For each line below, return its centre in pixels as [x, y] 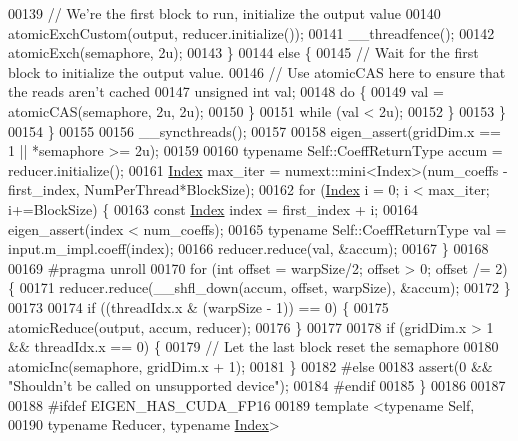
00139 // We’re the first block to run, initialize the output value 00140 [224, 13]
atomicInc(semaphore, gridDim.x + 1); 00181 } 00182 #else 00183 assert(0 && [250, 365]
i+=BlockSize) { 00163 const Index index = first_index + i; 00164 [213, 208]
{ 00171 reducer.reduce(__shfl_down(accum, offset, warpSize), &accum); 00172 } [259, 287]
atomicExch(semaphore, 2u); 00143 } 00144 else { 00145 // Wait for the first [243, 52]
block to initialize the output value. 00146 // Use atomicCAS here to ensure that [257, 71]
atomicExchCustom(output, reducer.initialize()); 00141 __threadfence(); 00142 [251, 32]
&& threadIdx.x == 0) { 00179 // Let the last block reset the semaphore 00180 [253, 346]
